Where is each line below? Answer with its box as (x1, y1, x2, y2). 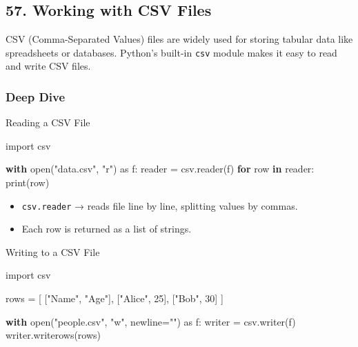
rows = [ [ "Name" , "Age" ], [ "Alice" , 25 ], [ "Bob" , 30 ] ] (6, 291, 223, 306)
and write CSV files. (6, 59, 91, 73)
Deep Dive (6, 88, 66, 105)
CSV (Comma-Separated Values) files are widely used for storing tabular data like (6, 32, 353, 46)
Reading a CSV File (6, 115, 90, 130)
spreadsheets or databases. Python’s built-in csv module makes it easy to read (6, 45, 337, 59)
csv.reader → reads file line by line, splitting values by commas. (21, 198, 298, 212)
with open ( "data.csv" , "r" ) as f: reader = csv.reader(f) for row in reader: (6, 161, 315, 176)
